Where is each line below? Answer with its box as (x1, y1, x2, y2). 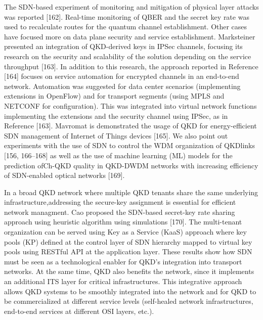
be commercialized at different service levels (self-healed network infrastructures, (4, 296, 253, 306)
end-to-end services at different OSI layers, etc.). (4, 305, 154, 316)
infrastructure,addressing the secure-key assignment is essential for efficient (4, 197, 236, 207)
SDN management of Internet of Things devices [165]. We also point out (4, 130, 228, 141)
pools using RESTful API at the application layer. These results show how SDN (4, 246, 252, 257)
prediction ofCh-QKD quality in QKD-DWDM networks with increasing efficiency (4, 160, 258, 170)
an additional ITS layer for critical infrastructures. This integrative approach (4, 276, 242, 287)
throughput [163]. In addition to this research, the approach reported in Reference (4, 61, 258, 71)
